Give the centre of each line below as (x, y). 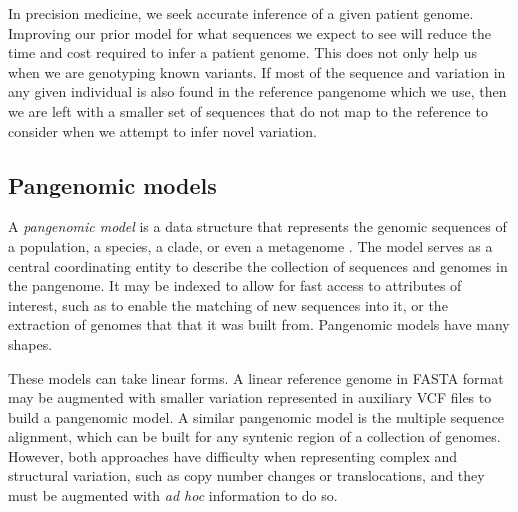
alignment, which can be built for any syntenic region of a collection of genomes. (254, 436)
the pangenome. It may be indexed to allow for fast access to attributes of (235, 285)
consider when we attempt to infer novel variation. (162, 130)
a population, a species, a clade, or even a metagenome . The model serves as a (250, 245)
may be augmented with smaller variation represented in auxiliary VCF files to (250, 397)
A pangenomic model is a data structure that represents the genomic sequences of (257, 226)
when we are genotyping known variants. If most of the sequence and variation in (257, 71)
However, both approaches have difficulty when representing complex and (233, 455)
